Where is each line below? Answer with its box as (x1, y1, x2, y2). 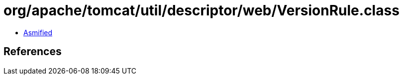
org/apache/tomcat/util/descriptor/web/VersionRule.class (3, 2, 400, 19)
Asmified (23, 28, 53, 37)
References (3, 45, 62, 58)
